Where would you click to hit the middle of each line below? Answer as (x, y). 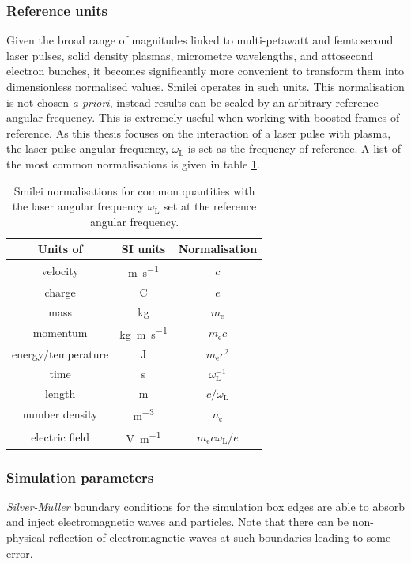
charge (60, 291)
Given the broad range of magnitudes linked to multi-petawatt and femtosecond (200, 40)
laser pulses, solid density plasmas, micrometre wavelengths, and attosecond (190, 55)
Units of (60, 249)
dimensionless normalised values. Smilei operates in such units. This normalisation (205, 86)
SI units (143, 249)
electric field (60, 436)
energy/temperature (60, 353)
